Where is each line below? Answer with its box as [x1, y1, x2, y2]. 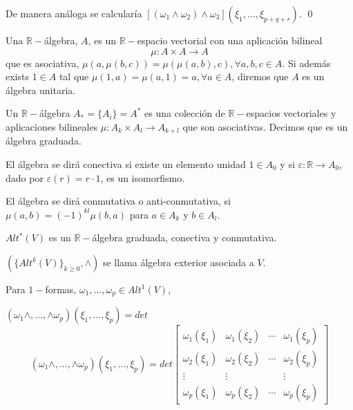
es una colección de [144, 106, 225, 120]
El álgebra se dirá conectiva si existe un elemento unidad [6, 157, 246, 171]
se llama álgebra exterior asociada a [102, 254, 254, 269]
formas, [45, 281, 77, 296]
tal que [59, 69, 89, 84]
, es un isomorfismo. [100, 170, 185, 185]
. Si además [282, 55, 331, 70]
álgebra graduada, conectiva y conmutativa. [92, 230, 277, 245]
